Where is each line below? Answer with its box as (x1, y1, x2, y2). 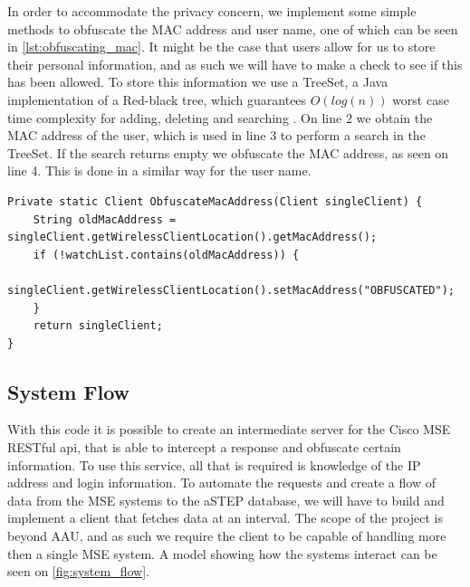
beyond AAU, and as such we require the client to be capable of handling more (7, 526, 446, 545)
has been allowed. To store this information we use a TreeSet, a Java (7, 72, 388, 91)
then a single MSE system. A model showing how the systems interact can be (7, 544, 437, 563)
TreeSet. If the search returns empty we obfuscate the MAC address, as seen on (7, 143, 449, 162)
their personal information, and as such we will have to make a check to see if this (7, 54, 463, 73)
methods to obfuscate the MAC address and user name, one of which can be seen (7, 19, 458, 38)
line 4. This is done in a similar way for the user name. (7, 161, 312, 180)
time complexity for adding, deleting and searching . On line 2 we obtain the (7, 108, 433, 127)
